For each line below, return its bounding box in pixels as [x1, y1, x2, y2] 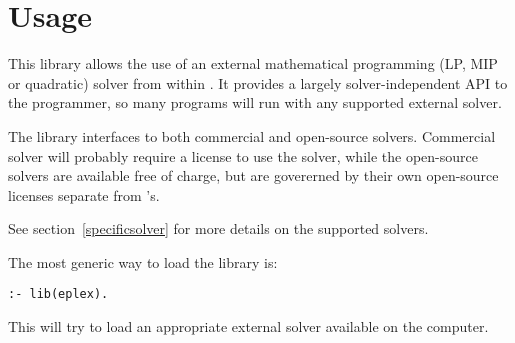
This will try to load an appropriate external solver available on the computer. [8, 316, 489, 337]
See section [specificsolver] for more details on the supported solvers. [8, 218, 429, 239]
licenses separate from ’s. [8, 184, 160, 205]
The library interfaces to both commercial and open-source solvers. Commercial [8, 125, 496, 146]
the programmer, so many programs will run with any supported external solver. [8, 92, 502, 113]
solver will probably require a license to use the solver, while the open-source [8, 145, 478, 166]
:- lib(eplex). [8, 287, 109, 302]
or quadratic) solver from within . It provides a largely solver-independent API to [8, 72, 508, 93]
